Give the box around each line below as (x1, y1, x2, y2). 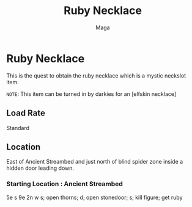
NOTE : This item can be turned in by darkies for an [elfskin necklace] (6, 90, 177, 98)
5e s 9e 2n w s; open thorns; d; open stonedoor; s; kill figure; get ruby (6, 194, 183, 201)
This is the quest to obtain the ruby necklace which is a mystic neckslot (6, 71, 186, 79)
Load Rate (6, 108, 46, 118)
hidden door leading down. (6, 164, 75, 172)
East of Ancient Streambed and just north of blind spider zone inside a (6, 158, 183, 165)
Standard (6, 124, 29, 131)
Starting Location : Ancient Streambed (6, 180, 124, 188)
